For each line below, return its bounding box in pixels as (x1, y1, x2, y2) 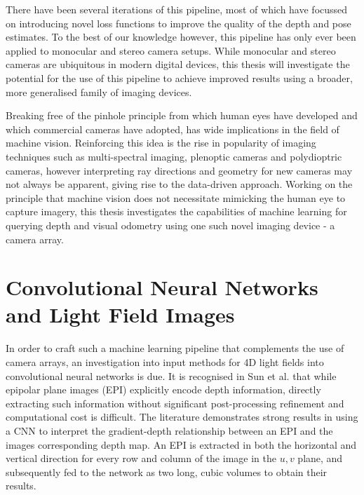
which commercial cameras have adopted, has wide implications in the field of (6, 121, 339, 136)
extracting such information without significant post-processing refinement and (6, 395, 344, 410)
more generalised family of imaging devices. (6, 84, 192, 99)
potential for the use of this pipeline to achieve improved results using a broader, (6, 70, 353, 85)
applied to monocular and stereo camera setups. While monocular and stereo (6, 43, 336, 57)
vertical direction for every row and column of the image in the (6, 451, 276, 466)
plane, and (297, 451, 343, 466)
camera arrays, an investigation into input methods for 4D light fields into (6, 355, 324, 369)
